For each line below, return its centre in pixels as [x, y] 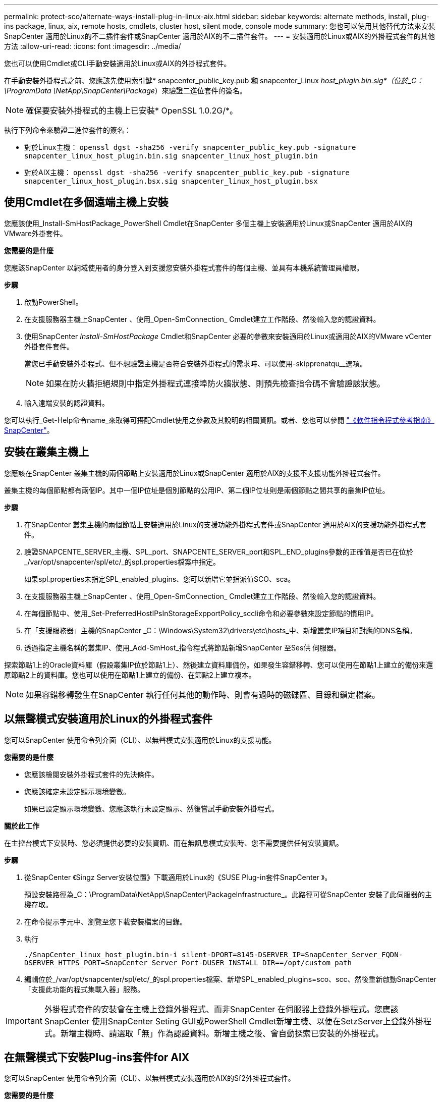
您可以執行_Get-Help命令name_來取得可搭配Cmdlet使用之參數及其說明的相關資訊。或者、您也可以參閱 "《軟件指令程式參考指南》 [219, 420]
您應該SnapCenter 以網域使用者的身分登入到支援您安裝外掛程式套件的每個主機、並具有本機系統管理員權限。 [184, 267]
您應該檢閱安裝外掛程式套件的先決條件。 [91, 774]
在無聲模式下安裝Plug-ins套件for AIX [97, 1057]
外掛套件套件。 [49, 346]
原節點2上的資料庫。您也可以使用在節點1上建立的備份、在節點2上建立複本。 [130, 675]
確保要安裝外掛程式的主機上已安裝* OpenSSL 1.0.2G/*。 [132, 111]
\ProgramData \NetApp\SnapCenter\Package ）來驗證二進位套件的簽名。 [125, 91]
